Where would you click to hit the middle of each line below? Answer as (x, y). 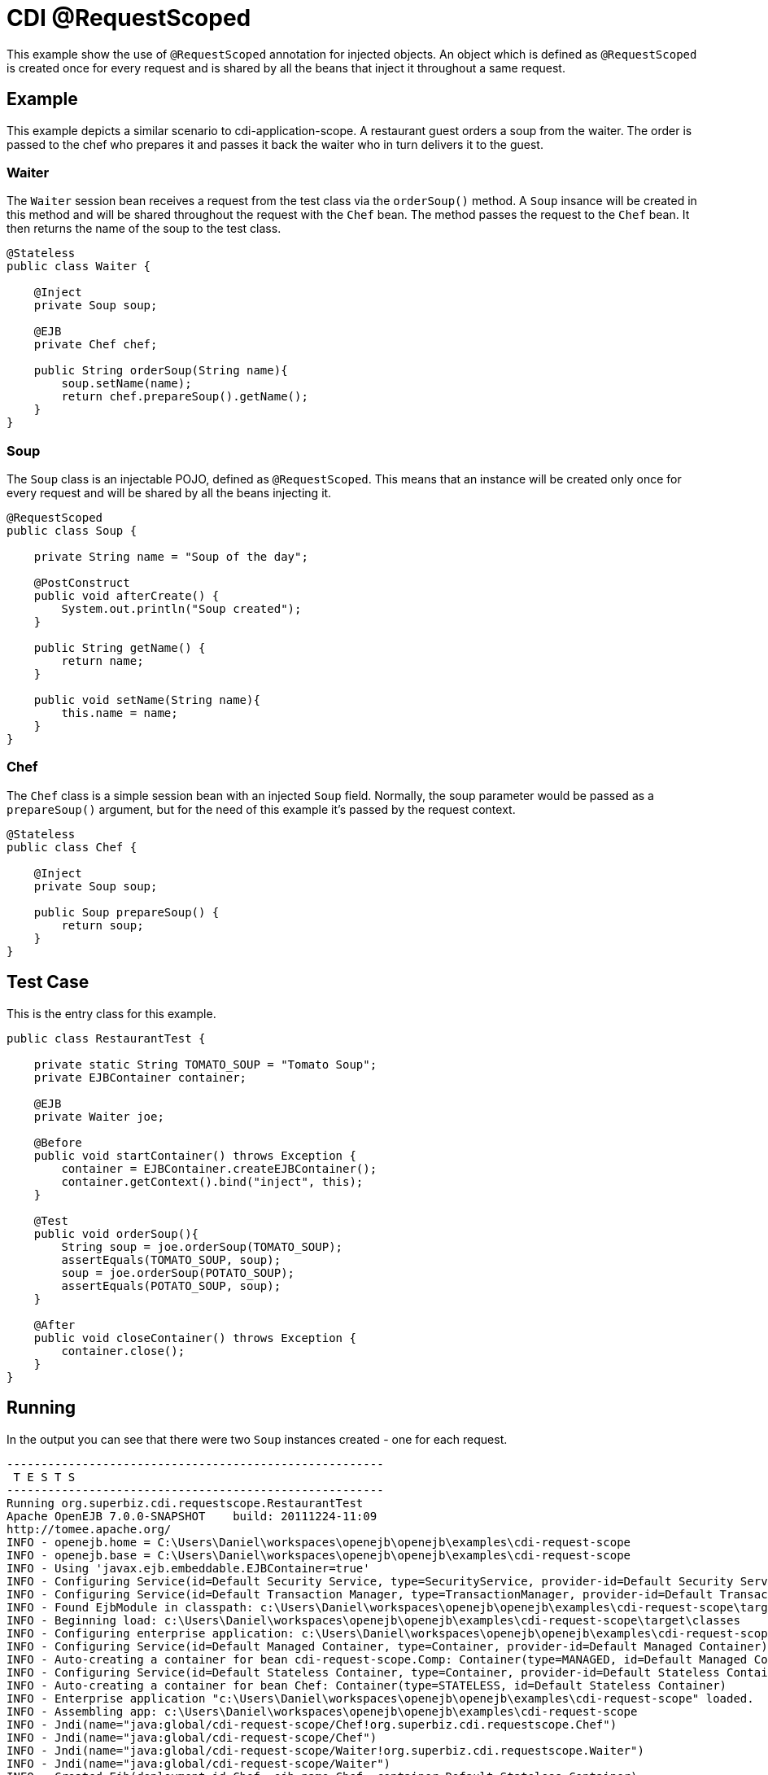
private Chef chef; (96, 345)
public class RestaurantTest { (106, 1038)
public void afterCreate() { (127, 596)
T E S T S (44, 1477)
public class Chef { (72, 847)
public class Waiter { (79, 267)
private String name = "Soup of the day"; (171, 557)
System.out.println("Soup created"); (181, 609)
